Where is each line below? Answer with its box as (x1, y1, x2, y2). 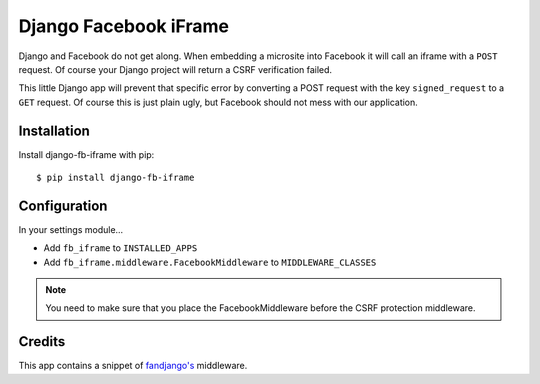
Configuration (18, 197, 108, 214)
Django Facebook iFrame (18, 15, 230, 37)
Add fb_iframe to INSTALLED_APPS (43, 242, 198, 254)
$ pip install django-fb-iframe (36, 172, 195, 184)
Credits (18, 333, 66, 350)
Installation (18, 122, 90, 139)
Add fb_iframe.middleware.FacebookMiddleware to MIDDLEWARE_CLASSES (43, 256, 377, 268)
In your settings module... (18, 223, 124, 235)
